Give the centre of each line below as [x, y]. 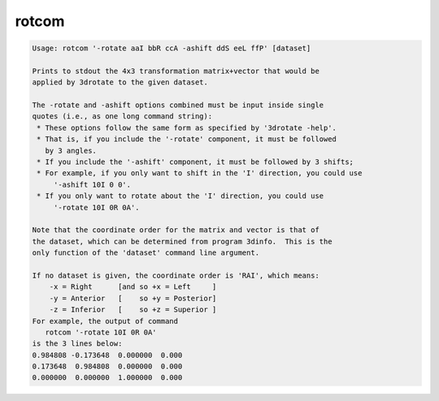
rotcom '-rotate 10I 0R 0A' [101, 332]
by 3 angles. [71, 151]
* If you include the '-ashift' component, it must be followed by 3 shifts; [195, 162]
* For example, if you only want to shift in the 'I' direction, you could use [200, 173]
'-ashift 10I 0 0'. [92, 184]
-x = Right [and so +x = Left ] [133, 287]
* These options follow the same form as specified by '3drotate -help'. [187, 127]
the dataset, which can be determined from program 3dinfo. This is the [182, 241]
